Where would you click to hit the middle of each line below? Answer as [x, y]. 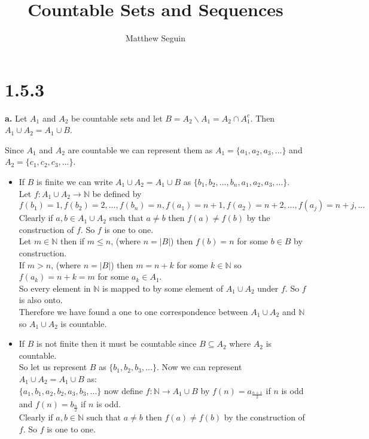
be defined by [117, 193]
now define [123, 390]
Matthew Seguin [155, 38]
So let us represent [53, 367]
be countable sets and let [117, 118]
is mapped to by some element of [163, 288]
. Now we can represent [199, 367]
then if [73, 241]
